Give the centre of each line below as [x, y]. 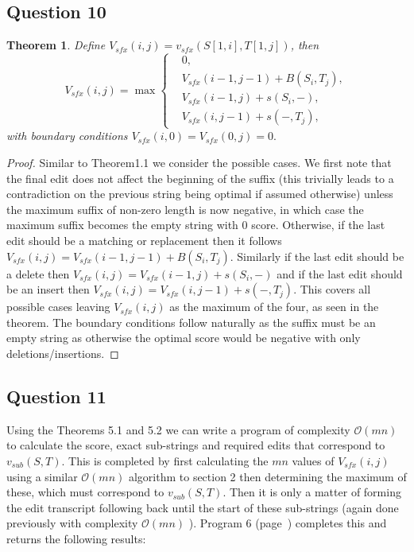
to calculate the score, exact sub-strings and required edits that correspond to [196, 445]
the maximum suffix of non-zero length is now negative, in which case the [185, 209]
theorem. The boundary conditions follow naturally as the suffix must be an [191, 322]
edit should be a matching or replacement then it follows [144, 240]
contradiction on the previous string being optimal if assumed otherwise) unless [200, 194]
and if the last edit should [340, 273]
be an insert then [48, 289]
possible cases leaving [58, 307]
